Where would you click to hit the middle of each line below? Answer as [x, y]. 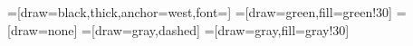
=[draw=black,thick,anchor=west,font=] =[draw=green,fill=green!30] [200, 12]
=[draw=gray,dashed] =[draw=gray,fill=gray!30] [216, 29]
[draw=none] [43, 29]
